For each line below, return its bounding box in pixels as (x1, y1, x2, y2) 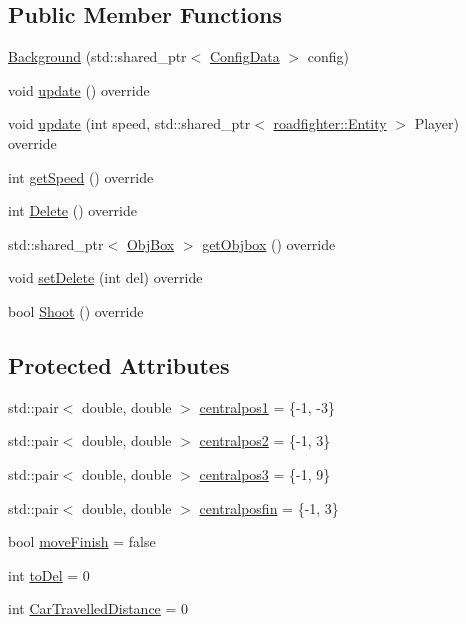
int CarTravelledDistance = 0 (8, 598, 189, 619)
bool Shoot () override (8, 300, 144, 321)
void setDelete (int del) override (8, 267, 203, 288)
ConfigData (209, 46, 280, 67)
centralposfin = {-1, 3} (199, 497, 339, 518)
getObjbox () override (202, 233, 336, 254)
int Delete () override (8, 200, 138, 221)
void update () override (8, 79, 150, 100)
